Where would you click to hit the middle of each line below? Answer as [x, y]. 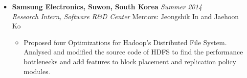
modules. [37, 71]
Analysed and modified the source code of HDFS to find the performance [133, 52]
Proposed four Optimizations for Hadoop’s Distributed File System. [125, 42]
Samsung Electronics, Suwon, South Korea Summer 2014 [107, 6]
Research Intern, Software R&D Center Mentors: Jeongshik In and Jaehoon [125, 16]
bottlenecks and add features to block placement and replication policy [130, 61]
